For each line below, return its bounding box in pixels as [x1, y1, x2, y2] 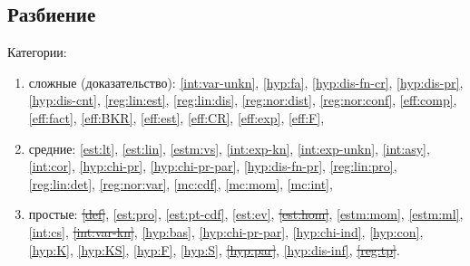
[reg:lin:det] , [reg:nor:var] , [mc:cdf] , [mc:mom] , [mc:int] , [28, 174, 333, 193]
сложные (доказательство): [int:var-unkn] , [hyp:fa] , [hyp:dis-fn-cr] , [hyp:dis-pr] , [28, 72, 464, 91]
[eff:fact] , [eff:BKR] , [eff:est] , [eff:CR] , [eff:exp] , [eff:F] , [28, 108, 325, 127]
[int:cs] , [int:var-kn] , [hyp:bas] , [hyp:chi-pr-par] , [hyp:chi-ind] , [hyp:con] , [28, 222, 424, 241]
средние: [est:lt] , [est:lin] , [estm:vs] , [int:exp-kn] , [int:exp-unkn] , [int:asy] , [28, 138, 430, 157]
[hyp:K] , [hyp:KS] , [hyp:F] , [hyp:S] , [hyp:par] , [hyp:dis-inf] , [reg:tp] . [28, 240, 400, 259]
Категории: [7, 43, 67, 62]
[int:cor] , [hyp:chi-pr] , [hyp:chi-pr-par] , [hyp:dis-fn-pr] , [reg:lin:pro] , [28, 157, 397, 176]
